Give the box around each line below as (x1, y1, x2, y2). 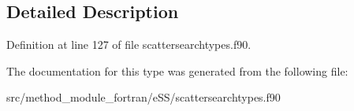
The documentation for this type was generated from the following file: (6, 62, 348, 79)
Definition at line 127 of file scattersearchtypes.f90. (6, 36, 252, 53)
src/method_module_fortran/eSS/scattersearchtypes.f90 (6, 89, 281, 105)
